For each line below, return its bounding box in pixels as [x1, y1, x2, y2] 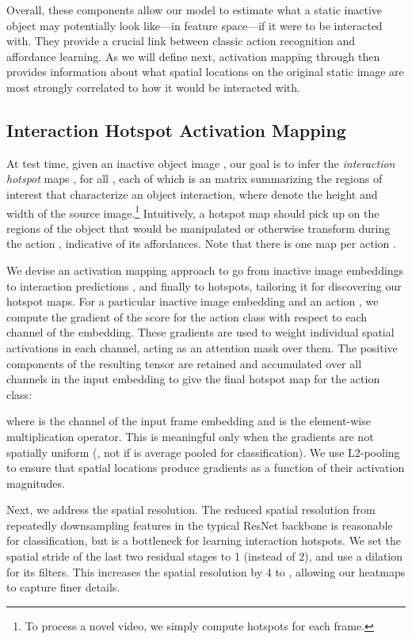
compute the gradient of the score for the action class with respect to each [6, 308, 368, 325]
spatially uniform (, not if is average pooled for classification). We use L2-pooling [6, 443, 400, 460]
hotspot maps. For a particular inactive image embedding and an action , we [6, 293, 379, 310]
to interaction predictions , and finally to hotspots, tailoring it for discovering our [6, 277, 402, 294]
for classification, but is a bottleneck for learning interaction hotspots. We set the [6, 532, 402, 549]
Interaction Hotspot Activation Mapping [6, 117, 346, 142]
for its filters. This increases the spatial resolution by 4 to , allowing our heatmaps [6, 563, 406, 580]
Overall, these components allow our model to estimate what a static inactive [6, 2, 382, 17]
